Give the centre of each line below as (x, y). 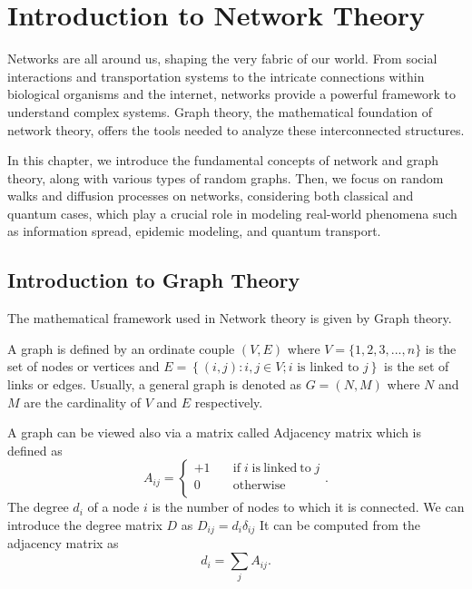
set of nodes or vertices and (84, 366)
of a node (113, 507)
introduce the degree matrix (85, 525)
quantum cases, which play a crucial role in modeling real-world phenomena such (232, 213)
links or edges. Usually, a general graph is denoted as (155, 384)
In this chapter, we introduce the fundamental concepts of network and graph (223, 160)
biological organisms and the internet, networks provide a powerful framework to (232, 94)
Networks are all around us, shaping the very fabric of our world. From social (222, 59)
